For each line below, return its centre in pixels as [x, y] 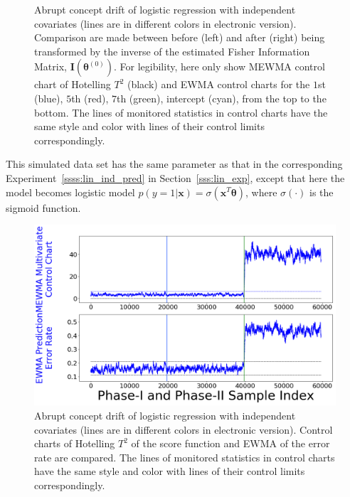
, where [261, 192]
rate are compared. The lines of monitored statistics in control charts [185, 457]
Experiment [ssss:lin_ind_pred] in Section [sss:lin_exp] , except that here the [175, 177]
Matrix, [51, 66]
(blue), [49, 98]
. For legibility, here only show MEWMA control [219, 66]
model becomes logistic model [70, 192]
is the [322, 192]
